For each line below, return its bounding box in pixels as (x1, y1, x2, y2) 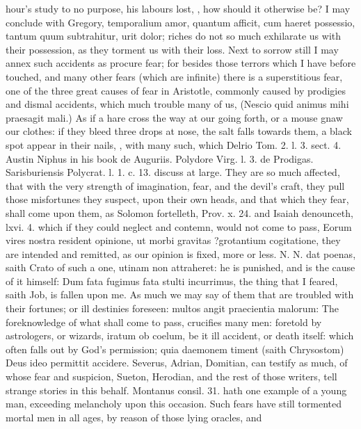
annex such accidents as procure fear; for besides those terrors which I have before (6, 56, 356, 70)
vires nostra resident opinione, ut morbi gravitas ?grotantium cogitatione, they (6, 233, 341, 248)
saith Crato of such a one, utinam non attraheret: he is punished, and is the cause (6, 260, 355, 275)
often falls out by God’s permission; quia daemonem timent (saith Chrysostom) (6, 341, 344, 356)
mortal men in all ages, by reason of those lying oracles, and (6, 410, 262, 424)
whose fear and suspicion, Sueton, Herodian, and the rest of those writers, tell (6, 369, 337, 384)
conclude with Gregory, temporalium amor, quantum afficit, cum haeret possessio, (6, 15, 355, 29)
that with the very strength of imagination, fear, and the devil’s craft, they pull (6, 178, 345, 193)
